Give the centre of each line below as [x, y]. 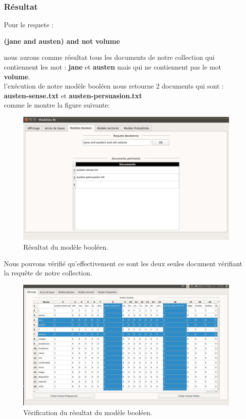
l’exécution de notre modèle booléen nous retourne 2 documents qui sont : [114, 86]
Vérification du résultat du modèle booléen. [88, 412]
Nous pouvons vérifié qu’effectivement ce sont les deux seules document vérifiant [123, 263]
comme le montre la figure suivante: [57, 105]
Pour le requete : [29, 25]
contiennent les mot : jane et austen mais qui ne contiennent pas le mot [113, 67]
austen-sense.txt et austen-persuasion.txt [73, 95]
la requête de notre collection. [48, 273]
